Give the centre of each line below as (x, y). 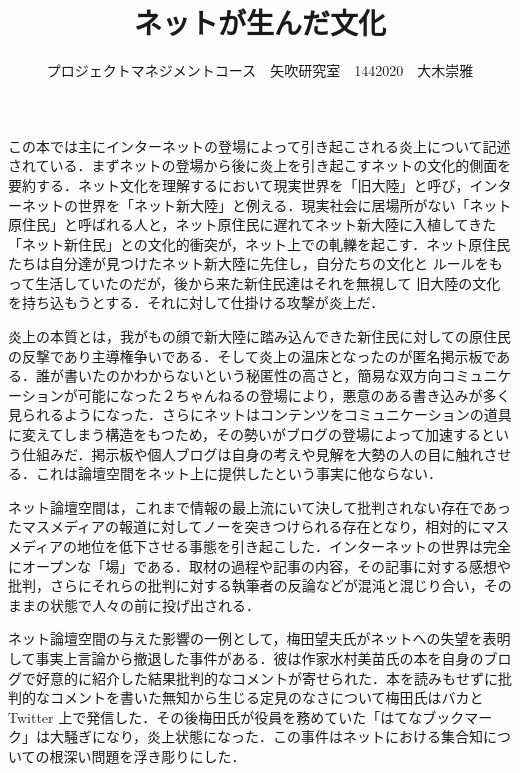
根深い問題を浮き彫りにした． (147, 755)
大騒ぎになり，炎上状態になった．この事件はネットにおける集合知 (266, 736)
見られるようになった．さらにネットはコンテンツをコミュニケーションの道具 (260, 414)
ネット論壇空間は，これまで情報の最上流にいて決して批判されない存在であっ (260, 506)
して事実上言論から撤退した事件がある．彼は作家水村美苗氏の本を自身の (246, 657)
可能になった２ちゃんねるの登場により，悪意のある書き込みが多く (294, 394)
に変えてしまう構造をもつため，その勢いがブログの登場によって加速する (244, 434)
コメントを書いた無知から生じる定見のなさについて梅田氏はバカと (266, 697)
